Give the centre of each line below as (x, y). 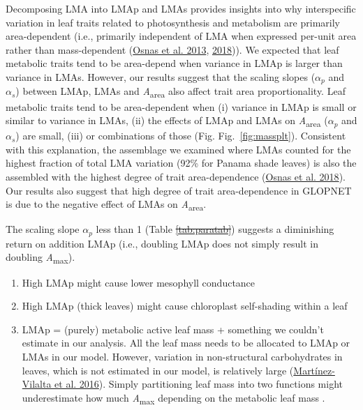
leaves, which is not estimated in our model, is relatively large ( (158, 370)
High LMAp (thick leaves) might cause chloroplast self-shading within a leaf (185, 306)
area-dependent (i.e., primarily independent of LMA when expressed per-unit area (181, 36)
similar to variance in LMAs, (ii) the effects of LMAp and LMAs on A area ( (167, 121)
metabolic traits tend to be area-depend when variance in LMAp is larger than (174, 63)
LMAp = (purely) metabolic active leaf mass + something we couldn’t (173, 329)
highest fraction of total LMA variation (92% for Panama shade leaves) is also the (181, 163)
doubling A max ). (40, 258)
